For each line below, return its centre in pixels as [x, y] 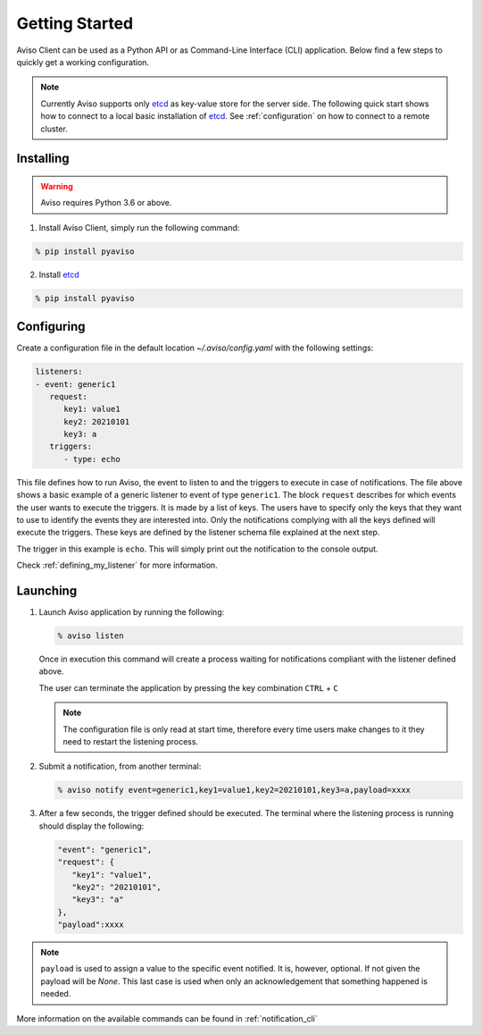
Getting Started [75, 23]
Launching [47, 591]
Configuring [51, 327]
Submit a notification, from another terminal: [120, 766]
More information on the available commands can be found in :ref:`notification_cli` [167, 1018]
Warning [57, 186]
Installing [43, 159]
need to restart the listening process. [131, 742]
